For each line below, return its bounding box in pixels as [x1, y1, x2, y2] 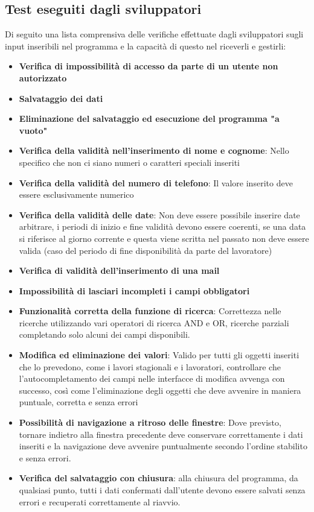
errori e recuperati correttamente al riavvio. [19, 495, 181, 508]
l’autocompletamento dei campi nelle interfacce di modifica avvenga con [19, 372, 285, 385]
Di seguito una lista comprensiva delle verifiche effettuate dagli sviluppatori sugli [5, 28, 304, 40]
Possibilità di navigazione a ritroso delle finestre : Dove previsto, [19, 416, 281, 429]
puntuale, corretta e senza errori [19, 396, 138, 408]
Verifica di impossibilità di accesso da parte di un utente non [19, 60, 278, 72]
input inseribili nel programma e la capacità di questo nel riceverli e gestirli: [5, 39, 286, 52]
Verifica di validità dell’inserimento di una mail [19, 264, 220, 277]
